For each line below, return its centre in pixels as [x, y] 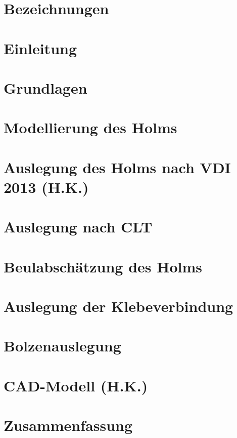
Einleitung [40, 48]
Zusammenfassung [68, 425]
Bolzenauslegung [62, 346]
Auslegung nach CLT [78, 227]
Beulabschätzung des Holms [103, 266]
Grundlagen [45, 87]
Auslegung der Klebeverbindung [118, 306]
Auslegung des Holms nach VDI [117, 167]
